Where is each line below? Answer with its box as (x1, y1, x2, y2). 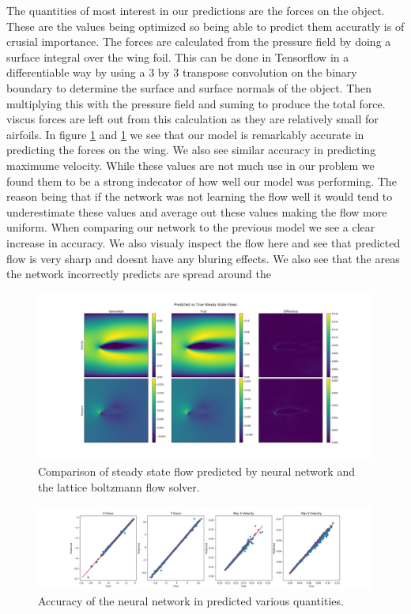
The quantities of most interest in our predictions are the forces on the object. (6, 2, 385, 18)
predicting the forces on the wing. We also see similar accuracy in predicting (6, 141, 376, 158)
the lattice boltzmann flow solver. (38, 478, 200, 495)
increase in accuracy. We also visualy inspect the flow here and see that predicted (6, 234, 401, 250)
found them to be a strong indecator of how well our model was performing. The (6, 172, 397, 189)
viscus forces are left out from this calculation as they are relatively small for (6, 111, 379, 127)
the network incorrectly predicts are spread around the (6, 266, 271, 282)
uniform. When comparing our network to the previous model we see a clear (6, 219, 375, 235)
